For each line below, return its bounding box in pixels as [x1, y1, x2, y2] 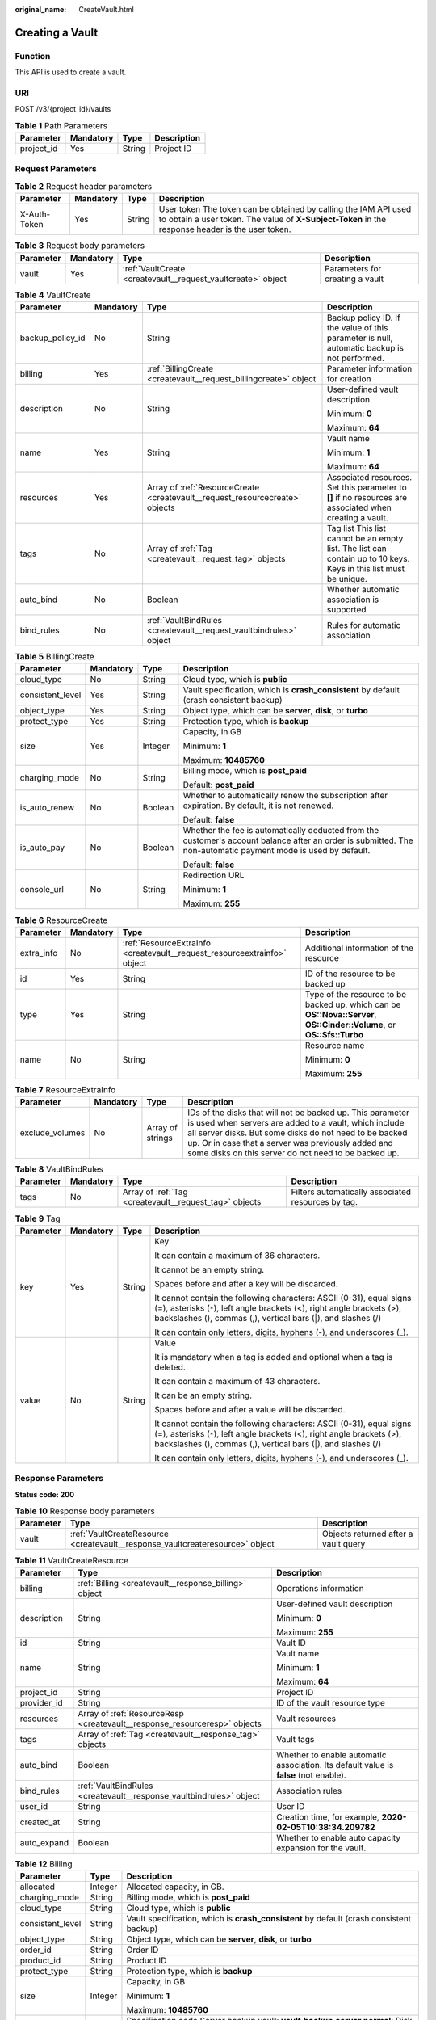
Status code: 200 [15, 1489, 75, 1499]
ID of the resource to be [304, 968, 396, 979]
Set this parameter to [327, 482, 407, 493]
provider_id [19, 1697, 64, 1708]
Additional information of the [304, 942, 414, 953]
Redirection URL [182, 869, 245, 881]
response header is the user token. [158, 224, 291, 235]
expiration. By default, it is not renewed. [182, 800, 334, 811]
